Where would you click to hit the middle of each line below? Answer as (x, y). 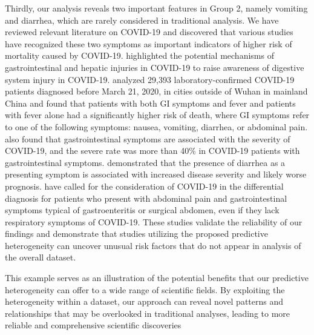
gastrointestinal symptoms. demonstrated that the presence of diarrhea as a (145, 162)
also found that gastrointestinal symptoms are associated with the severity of (148, 138)
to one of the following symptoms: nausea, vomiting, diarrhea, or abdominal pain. (156, 126)
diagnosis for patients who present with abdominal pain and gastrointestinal (146, 198)
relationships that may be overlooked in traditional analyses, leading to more (148, 313)
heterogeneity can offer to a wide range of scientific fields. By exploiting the (145, 289)
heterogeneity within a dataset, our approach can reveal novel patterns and (144, 301)
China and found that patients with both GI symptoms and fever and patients (150, 103)
